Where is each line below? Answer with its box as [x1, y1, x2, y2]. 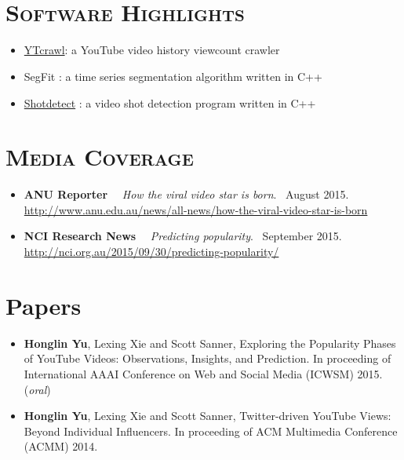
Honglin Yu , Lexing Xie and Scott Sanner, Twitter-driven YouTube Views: [24, 407, 391, 424]
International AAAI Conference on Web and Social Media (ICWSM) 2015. [24, 365, 383, 382]
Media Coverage [5, 141, 194, 173]
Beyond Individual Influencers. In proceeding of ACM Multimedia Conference [24, 422, 398, 439]
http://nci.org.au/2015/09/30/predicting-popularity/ [24, 243, 279, 259]
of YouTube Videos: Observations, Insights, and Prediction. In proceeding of [24, 350, 391, 367]
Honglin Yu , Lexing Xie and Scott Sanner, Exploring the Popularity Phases [24, 334, 396, 351]
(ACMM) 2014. [24, 438, 98, 455]
